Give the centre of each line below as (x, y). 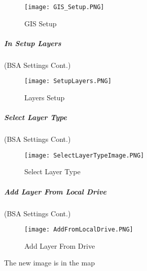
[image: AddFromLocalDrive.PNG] (79, 230)
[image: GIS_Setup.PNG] (64, 7)
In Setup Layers (33, 43)
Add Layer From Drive (60, 245)
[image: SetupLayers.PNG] (68, 81)
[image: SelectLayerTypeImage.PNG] (84, 155)
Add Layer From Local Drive (55, 191)
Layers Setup (45, 98)
